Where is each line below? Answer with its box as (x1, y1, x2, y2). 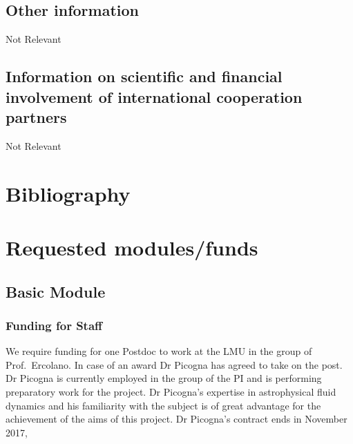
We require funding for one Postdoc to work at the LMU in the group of (6, 344, 312, 358)
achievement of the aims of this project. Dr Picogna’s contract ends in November (6, 412, 347, 426)
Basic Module (6, 280, 106, 302)
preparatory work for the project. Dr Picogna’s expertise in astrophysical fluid (6, 384, 336, 398)
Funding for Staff (6, 316, 103, 334)
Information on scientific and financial (6, 66, 283, 87)
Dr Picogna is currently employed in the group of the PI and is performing (6, 371, 322, 385)
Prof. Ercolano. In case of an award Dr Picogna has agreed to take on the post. (6, 357, 343, 371)
